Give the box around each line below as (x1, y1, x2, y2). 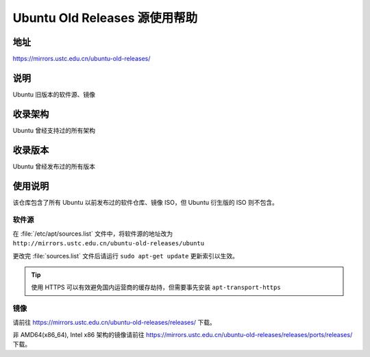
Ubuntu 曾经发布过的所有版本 (12, 162, 96, 171)
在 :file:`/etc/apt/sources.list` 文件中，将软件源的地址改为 (12, 230, 173, 238)
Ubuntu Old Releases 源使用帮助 (12, 10, 198, 25)
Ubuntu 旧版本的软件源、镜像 (12, 90, 96, 99)
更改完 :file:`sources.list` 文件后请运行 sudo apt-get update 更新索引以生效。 (12, 251, 239, 260)
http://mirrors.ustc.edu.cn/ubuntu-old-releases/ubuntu (12, 240, 205, 247)
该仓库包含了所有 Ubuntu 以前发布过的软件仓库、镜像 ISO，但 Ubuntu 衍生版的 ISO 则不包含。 (12, 198, 279, 206)
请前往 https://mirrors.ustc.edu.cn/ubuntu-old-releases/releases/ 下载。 (12, 318, 216, 326)
